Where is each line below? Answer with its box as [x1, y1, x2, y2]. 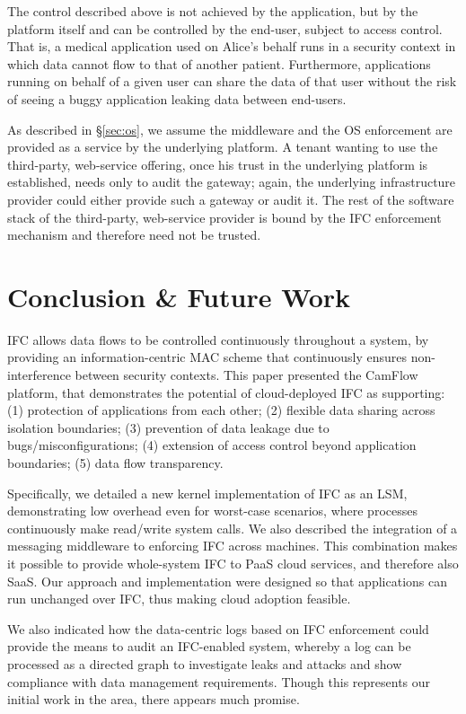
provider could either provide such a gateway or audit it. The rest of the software [7, 190, 454, 208]
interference [7, 366, 71, 384]
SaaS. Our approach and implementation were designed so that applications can [7, 571, 447, 590]
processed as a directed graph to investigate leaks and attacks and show [7, 654, 402, 673]
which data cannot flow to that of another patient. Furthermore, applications [7, 54, 431, 73]
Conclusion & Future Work [7, 278, 351, 314]
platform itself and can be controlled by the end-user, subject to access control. [7, 19, 443, 38]
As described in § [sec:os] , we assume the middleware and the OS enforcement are [7, 119, 453, 138]
